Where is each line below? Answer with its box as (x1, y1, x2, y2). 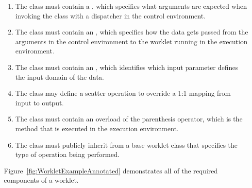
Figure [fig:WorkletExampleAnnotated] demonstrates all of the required (4, 165, 218, 175)
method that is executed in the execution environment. (15, 123, 179, 133)
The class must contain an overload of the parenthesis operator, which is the (15, 114, 243, 124)
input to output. (15, 97, 64, 107)
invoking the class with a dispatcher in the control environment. (15, 10, 205, 20)
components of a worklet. (4, 175, 79, 185)
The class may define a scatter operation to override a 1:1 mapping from (15, 88, 231, 98)
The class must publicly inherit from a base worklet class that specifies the (15, 139, 238, 150)
